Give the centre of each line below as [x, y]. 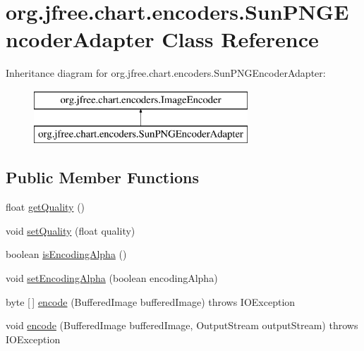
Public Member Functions [102, 177]
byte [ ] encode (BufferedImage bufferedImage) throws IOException [151, 301]
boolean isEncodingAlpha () [66, 254]
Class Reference [240, 39]
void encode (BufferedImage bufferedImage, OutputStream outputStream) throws [182, 325]
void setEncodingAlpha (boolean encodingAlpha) [112, 278]
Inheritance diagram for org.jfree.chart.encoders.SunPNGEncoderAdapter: [166, 73]
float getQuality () [45, 207]
